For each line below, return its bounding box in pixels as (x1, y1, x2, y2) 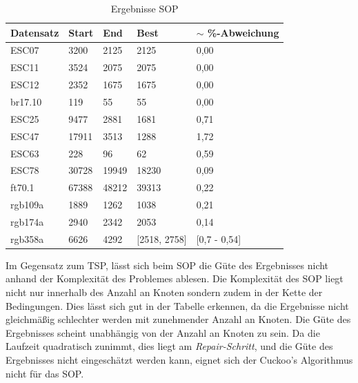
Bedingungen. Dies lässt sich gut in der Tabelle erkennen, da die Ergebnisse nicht (6, 298, 349, 313)
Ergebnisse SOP (110, 1, 179, 15)
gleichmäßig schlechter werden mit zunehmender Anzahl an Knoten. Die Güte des (6, 312, 351, 326)
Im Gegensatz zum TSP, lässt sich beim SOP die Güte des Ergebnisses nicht (6, 257, 329, 272)
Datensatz (10, 25, 59, 39)
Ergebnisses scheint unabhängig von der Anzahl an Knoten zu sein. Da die (6, 325, 320, 340)
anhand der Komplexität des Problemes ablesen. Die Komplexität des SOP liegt (6, 271, 344, 286)
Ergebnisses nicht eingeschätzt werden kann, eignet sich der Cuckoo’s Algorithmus (6, 352, 353, 366)
